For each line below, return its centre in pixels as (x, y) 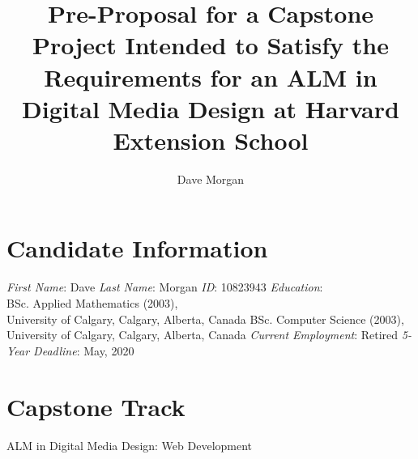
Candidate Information (137, 248)
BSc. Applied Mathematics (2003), (92, 303)
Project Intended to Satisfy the (211, 45)
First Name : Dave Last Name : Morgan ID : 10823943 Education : (165, 287)
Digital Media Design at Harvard (211, 108)
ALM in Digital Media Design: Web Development (130, 445)
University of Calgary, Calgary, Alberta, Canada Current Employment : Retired (203, 335)
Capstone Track (96, 406)
